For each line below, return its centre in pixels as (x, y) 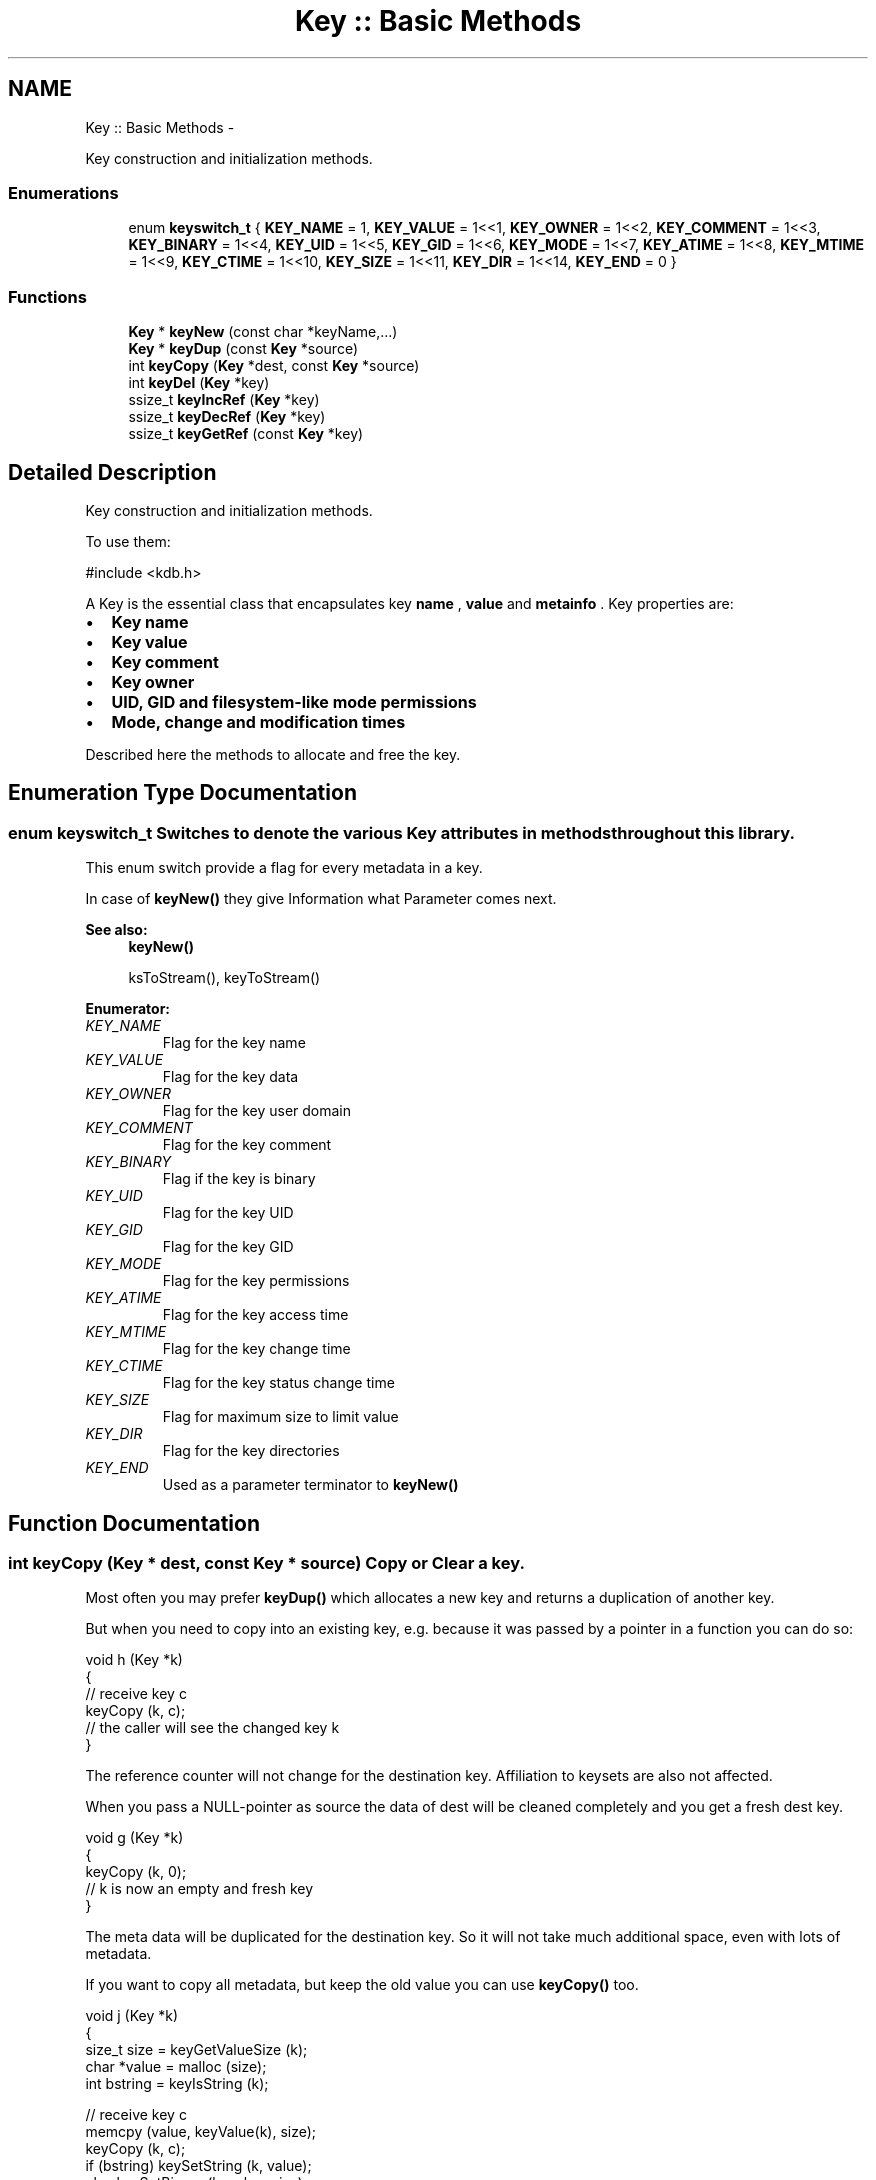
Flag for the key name (234, 1043)
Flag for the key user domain (257, 1111)
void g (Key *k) (134, 1838)
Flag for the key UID (228, 1213)
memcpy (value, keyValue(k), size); (201, 2132)
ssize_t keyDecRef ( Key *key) (227, 417)
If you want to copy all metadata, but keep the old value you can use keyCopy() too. (362, 1985)
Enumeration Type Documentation (182, 793)
